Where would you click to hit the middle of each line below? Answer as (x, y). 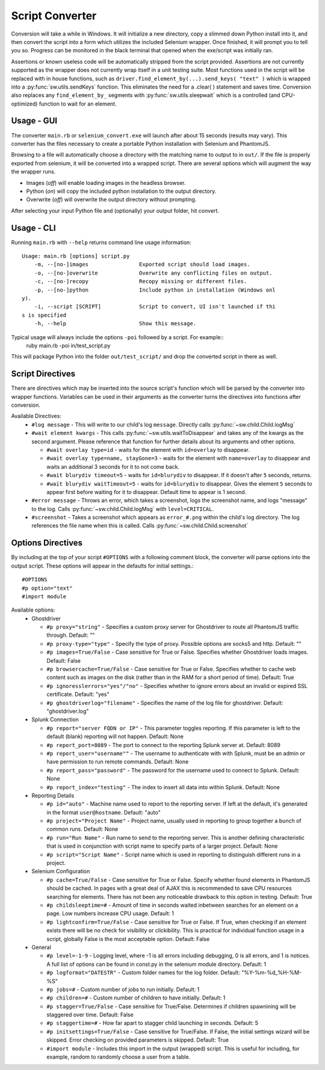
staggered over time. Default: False (90, 1015)
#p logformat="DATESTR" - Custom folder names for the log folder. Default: (143, 972)
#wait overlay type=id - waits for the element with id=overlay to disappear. (148, 449)
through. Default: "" (71, 635)
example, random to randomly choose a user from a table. (119, 1057)
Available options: (33, 610)
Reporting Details (53, 795)
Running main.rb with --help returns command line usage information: (101, 242)
